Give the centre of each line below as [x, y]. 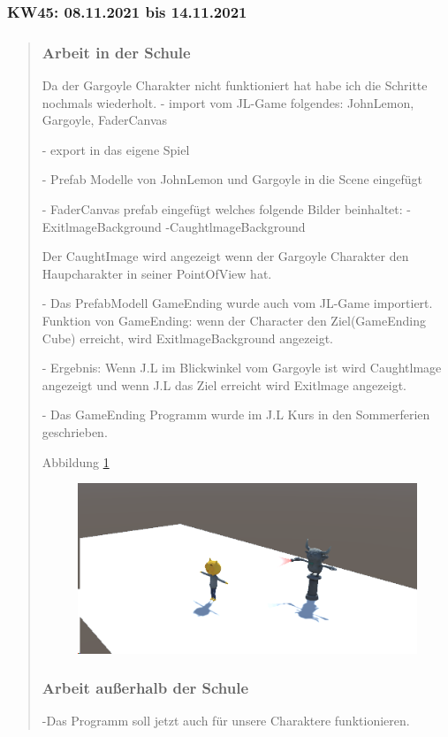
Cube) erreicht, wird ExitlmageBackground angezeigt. [187, 338]
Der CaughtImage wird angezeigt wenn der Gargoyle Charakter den [225, 256]
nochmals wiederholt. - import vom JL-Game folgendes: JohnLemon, [228, 102]
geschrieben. [75, 431]
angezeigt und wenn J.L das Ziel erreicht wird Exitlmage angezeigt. [224, 384]
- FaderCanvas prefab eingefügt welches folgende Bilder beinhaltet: [222, 209]
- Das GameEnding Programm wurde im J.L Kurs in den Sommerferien [236, 415]
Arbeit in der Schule [116, 52]
